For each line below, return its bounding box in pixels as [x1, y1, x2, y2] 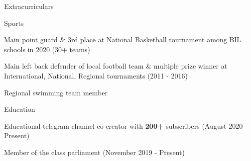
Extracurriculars [4, 1, 54, 11]
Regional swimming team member [4, 87, 108, 97]
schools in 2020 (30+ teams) [4, 44, 90, 54]
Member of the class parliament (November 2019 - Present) [4, 147, 185, 157]
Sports [4, 17, 24, 28]
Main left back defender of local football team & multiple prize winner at [4, 61, 228, 71]
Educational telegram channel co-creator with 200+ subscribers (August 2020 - [4, 120, 248, 131]
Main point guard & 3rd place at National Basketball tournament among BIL [4, 34, 242, 45]
